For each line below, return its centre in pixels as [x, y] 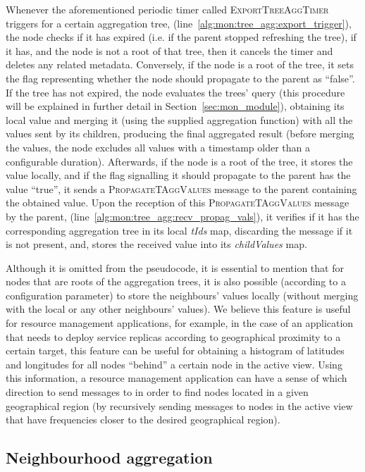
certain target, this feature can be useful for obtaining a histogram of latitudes [175, 350]
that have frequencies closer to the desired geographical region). [143, 420]
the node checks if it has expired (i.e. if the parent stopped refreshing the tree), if [181, 37]
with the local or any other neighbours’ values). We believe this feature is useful [178, 309]
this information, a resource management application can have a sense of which [177, 378]
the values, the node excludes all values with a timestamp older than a [158, 147]
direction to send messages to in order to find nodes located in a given [157, 392]
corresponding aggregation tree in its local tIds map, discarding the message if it [179, 230]
